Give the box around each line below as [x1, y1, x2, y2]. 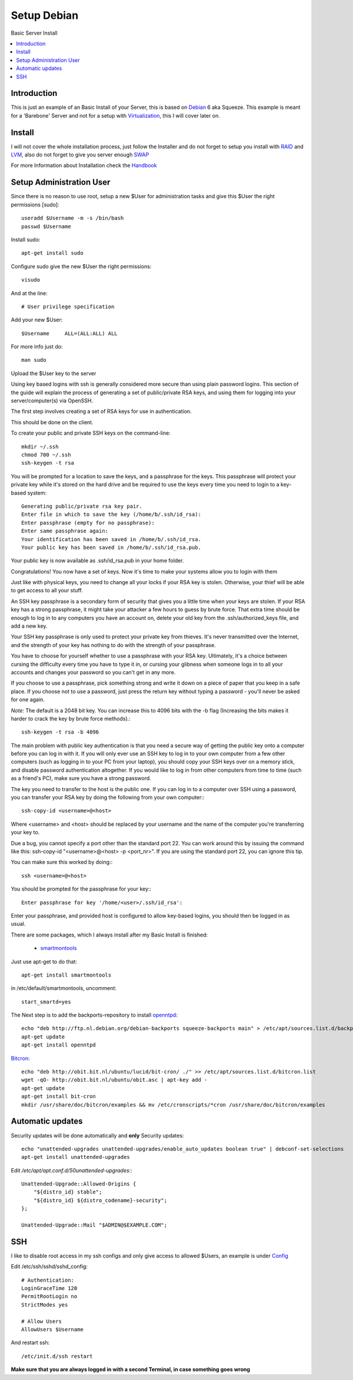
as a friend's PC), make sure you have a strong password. [11, 775, 151, 782]
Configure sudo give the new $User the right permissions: [11, 262, 152, 270]
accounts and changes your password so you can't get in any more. [11, 668, 176, 676]
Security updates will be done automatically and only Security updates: [11, 1132, 184, 1139]
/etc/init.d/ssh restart [21, 1353, 93, 1359]
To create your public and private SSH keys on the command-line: [11, 429, 171, 436]
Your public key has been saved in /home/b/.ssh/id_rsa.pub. [21, 544, 201, 551]
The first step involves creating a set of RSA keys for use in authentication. [11, 408, 192, 415]
